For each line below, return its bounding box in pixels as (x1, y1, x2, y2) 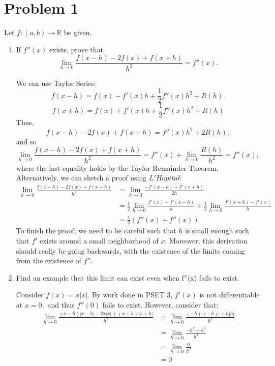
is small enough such (185, 225, 249, 236)
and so (16, 136, 37, 146)
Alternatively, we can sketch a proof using (16, 172, 147, 183)
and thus (47, 299, 75, 310)
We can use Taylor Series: (16, 77, 96, 88)
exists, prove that (49, 44, 103, 54)
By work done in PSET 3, (91, 289, 173, 300)
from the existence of (16, 255, 81, 266)
